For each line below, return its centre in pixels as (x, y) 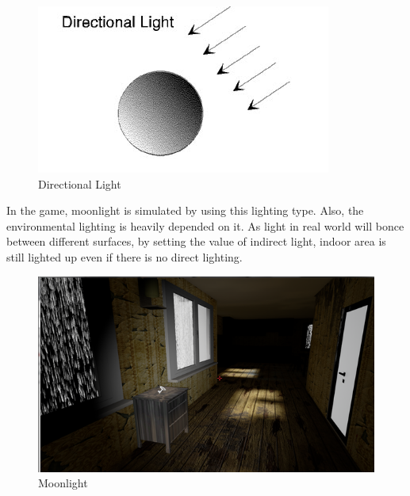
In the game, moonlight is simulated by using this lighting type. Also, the (185, 210)
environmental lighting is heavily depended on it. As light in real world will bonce (205, 225)
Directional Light (80, 183)
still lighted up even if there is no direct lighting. (125, 256)
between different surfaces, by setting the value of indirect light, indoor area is (196, 241)
